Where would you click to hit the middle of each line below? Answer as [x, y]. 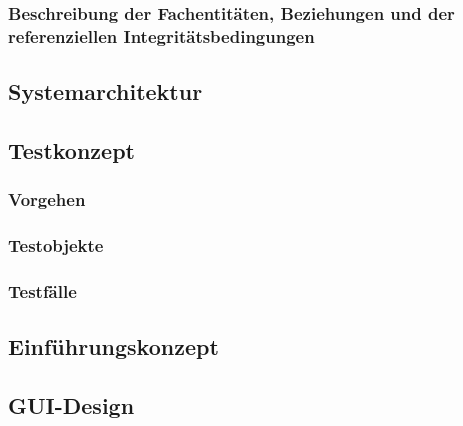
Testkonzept [71, 149]
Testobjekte [56, 245]
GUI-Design [71, 405]
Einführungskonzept [113, 346]
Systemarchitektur [105, 91]
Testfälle [42, 290]
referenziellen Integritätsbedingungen [161, 35]
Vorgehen [47, 199]
